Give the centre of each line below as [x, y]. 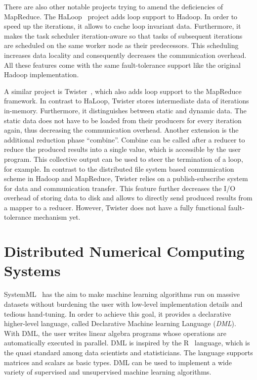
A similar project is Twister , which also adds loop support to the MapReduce [123, 91]
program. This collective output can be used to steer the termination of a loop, [124, 159]
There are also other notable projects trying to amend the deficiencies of [113, 6]
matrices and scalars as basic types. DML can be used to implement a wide [118, 362]
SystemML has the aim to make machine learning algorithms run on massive [122, 294]
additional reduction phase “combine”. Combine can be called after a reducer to [125, 139]
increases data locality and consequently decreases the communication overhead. [125, 55]
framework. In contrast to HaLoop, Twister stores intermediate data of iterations [127, 101]
